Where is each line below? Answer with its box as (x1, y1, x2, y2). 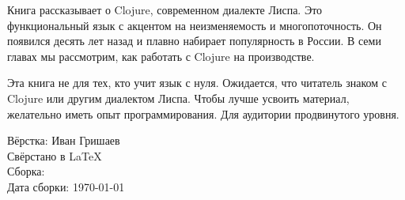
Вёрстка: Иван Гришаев (7, 132, 120, 149)
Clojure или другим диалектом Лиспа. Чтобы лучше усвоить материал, (7, 89, 350, 106)
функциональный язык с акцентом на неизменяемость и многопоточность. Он (7, 17, 382, 33)
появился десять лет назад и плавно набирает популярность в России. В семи (7, 32, 381, 49)
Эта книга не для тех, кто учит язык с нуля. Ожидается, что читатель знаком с (7, 74, 387, 91)
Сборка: (7, 163, 45, 179)
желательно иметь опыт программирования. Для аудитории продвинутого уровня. (7, 105, 399, 122)
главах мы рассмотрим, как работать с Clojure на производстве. (7, 47, 315, 64)
